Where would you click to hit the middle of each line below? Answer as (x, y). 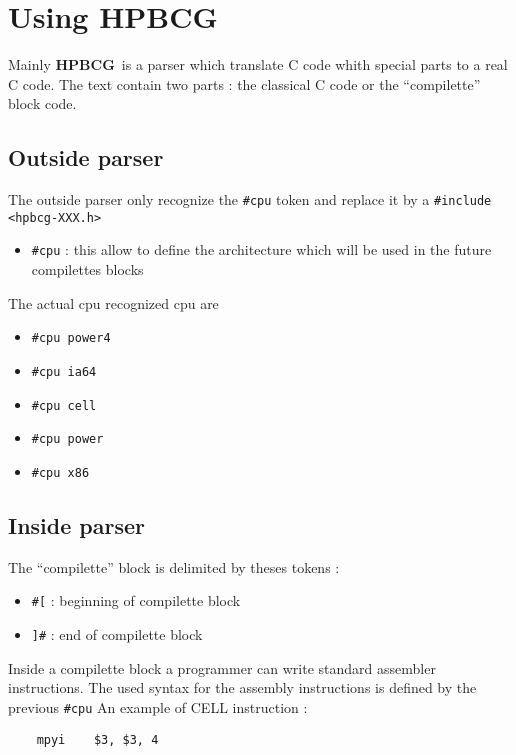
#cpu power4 (71, 338)
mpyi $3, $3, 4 (97, 739)
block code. (42, 103)
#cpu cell (64, 405)
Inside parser (77, 524)
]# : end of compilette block (117, 634)
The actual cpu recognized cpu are (113, 302)
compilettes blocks (87, 269)
